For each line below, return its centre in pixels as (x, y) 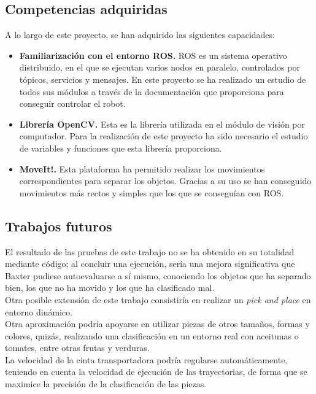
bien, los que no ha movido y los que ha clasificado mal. (110, 288)
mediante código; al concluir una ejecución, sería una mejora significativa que (150, 264)
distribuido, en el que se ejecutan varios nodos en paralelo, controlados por (160, 67)
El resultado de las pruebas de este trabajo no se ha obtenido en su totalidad (150, 251)
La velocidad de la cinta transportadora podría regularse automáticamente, (146, 359)
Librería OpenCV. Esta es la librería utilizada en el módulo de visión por (162, 124)
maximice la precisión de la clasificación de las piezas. (106, 384)
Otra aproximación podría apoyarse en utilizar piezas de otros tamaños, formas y (157, 324)
